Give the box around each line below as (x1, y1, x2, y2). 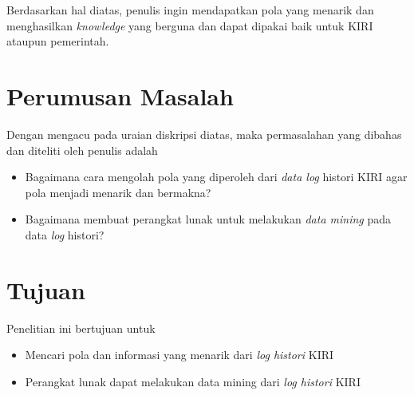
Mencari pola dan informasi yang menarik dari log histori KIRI (25, 346, 334, 363)
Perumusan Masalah (6, 79, 234, 112)
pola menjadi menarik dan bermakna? (25, 184, 211, 200)
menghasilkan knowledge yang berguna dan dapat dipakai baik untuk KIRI (6, 17, 373, 34)
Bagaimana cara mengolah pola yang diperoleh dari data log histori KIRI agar (25, 168, 408, 185)
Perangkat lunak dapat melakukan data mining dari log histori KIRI (25, 373, 361, 389)
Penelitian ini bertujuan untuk (6, 319, 156, 336)
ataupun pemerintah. (6, 33, 109, 49)
